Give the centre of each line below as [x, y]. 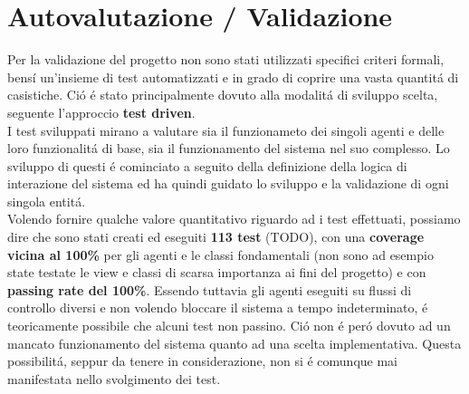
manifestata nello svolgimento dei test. [114, 378]
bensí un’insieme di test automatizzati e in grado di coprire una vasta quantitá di [233, 77]
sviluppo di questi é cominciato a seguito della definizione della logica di [207, 165]
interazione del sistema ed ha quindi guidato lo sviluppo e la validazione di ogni [228, 183]
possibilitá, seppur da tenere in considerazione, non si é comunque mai [203, 361]
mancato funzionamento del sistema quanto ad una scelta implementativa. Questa [234, 343]
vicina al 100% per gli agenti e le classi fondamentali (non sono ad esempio [220, 254]
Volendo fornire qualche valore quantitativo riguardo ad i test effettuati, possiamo [234, 219]
